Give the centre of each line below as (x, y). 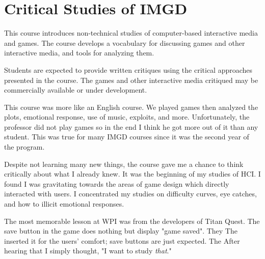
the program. (24, 147)
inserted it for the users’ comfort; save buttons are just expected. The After (122, 240)
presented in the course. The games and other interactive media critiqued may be (131, 80)
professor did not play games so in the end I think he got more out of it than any (131, 126)
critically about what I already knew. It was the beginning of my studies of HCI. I (132, 174)
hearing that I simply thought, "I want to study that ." (88, 251)
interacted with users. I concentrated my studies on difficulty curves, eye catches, (130, 194)
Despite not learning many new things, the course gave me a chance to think (124, 164)
